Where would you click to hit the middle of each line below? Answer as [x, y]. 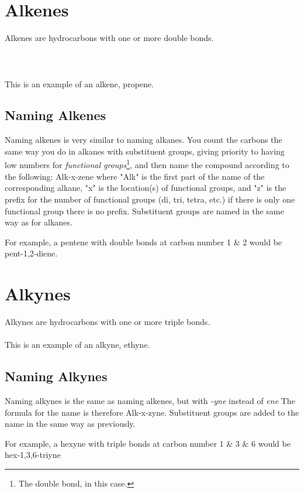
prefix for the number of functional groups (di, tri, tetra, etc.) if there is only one [150, 199]
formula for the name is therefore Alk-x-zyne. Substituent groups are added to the [152, 412]
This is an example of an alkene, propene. [79, 83]
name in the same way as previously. [70, 424]
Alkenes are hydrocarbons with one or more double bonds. [109, 38]
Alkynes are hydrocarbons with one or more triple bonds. [108, 322]
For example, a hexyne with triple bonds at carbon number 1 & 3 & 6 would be [148, 443]
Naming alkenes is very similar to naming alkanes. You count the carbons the [144, 140]
